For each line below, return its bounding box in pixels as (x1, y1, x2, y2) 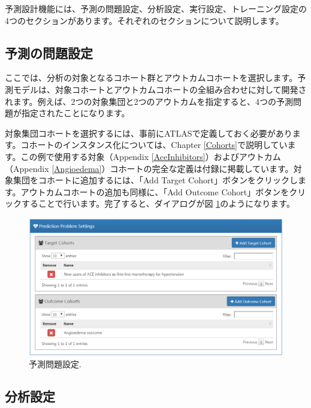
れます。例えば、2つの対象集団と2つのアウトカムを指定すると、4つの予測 (5, 95, 294, 107)
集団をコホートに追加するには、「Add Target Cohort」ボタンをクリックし (13, 174, 298, 186)
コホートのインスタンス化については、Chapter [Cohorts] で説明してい (20, 138, 288, 151)
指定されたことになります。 (21, 107, 130, 119)
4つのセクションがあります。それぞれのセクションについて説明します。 (5, 14, 284, 26)
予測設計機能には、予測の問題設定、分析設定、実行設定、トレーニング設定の (5, 2, 307, 14)
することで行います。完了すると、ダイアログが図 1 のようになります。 (21, 197, 295, 210)
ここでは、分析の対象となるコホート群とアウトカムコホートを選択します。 (5, 71, 298, 84)
